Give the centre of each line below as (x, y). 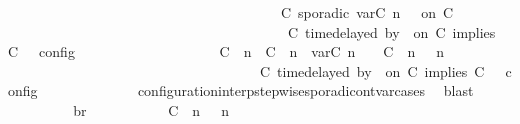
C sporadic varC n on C (367, 12)
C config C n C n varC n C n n (226, 51)
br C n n (151, 109)
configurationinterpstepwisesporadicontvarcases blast (305, 90)
